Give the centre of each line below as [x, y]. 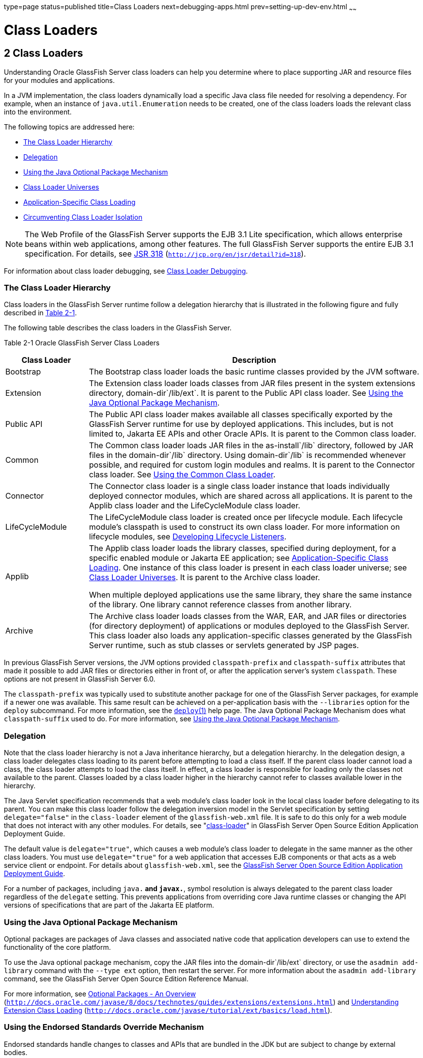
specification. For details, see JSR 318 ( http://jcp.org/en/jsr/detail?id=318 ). [165, 253]
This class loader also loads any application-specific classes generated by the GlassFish [250, 636]
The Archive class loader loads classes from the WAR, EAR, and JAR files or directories [248, 616]
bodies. [16, 1052]
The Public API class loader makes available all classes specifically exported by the [241, 415]
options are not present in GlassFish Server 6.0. [80, 679]
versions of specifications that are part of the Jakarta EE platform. [109, 905]
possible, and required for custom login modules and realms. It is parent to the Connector [252, 465]
